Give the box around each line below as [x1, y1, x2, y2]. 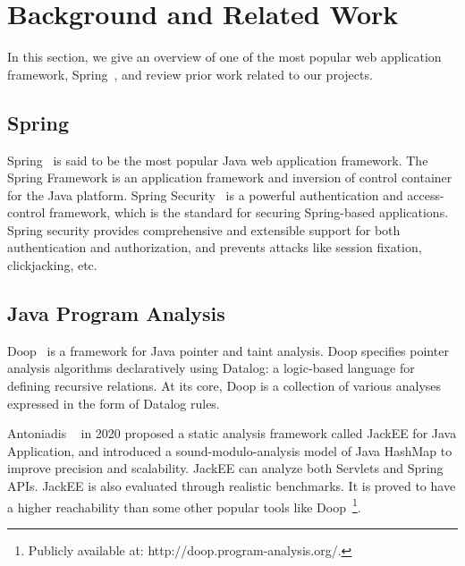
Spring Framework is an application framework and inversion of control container [7, 168, 452, 187]
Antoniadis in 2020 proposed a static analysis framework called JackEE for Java [7, 424, 457, 443]
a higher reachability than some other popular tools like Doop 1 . [7, 494, 361, 516]
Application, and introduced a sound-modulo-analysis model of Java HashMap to [7, 441, 452, 460]
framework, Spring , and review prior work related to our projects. [7, 64, 373, 83]
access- [407, 185, 444, 204]
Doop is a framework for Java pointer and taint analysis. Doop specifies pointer [7, 341, 449, 359]
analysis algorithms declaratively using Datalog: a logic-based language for [7, 359, 415, 377]
